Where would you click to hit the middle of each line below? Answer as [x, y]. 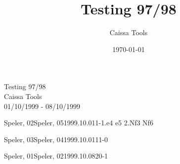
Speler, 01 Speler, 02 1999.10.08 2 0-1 [56, 156]
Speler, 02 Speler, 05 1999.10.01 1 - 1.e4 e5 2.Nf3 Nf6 [79, 123]
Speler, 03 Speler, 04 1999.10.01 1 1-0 [56, 139]
